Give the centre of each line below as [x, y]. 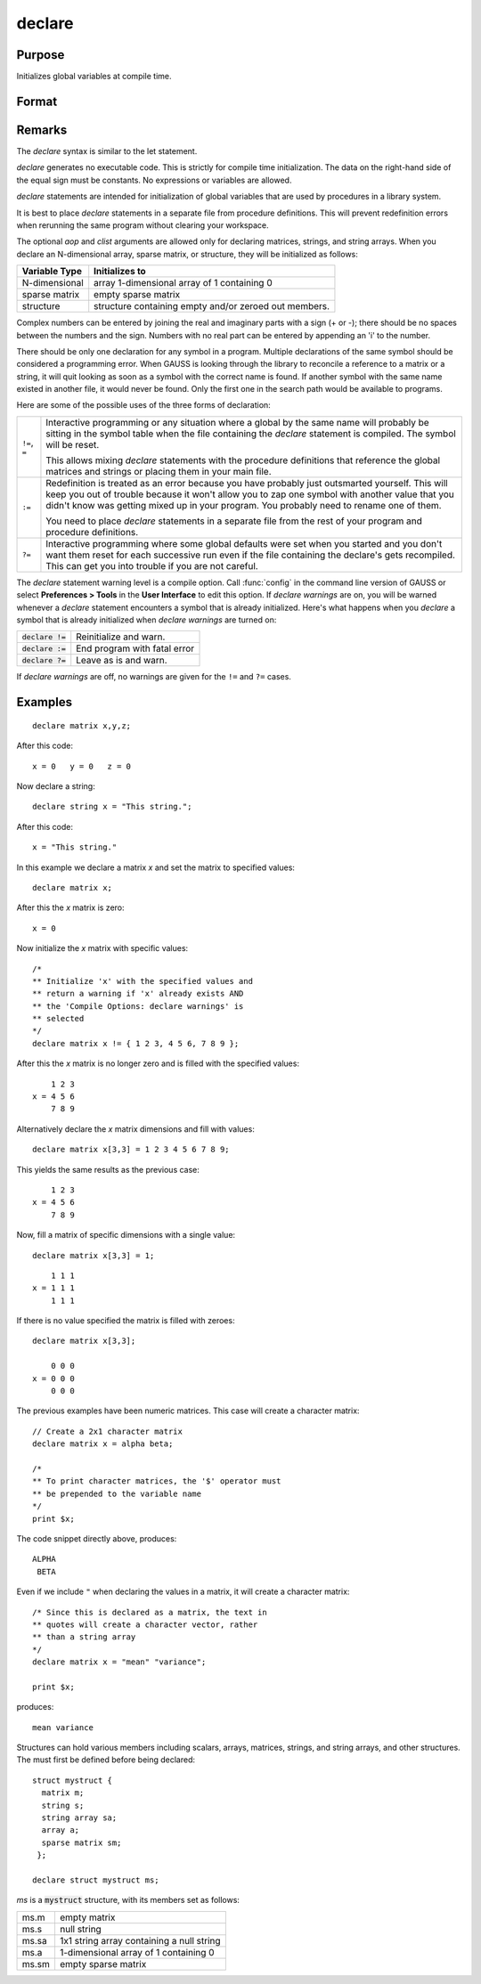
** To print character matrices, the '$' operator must [157, 1481]
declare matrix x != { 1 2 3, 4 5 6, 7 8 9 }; [136, 1043]
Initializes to [120, 272]
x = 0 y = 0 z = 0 [82, 766]
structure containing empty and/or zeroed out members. [212, 306]
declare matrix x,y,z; [82, 725]
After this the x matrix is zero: [70, 907]
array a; [61, 1830]
